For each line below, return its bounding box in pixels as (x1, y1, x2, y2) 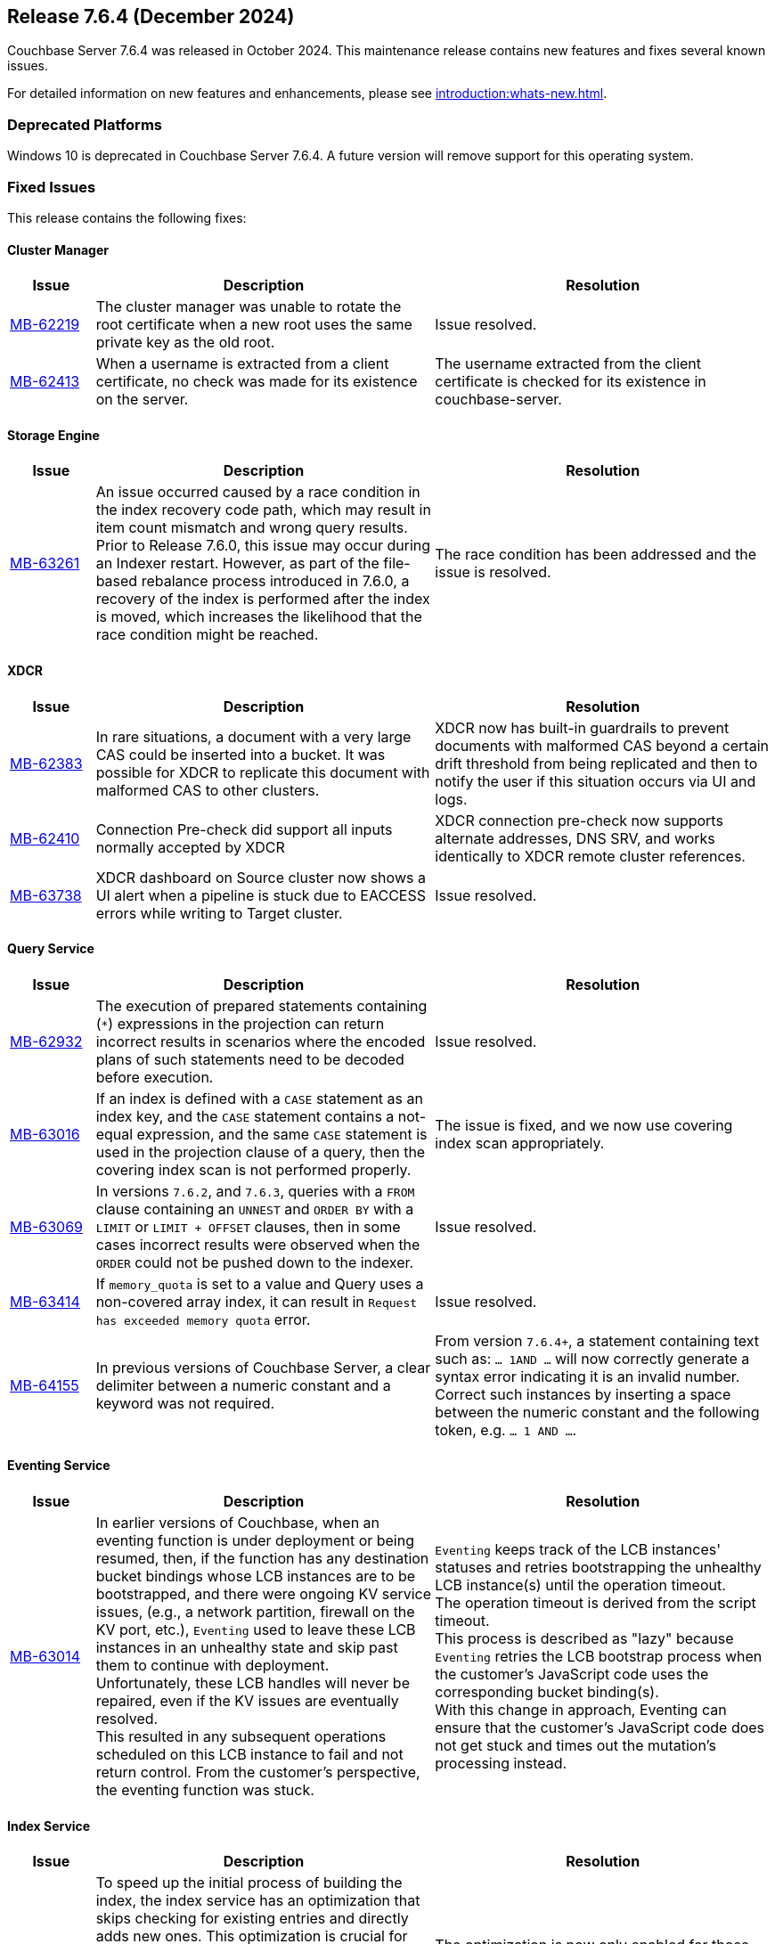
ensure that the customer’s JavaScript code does (435, 1719, 765, 1737)
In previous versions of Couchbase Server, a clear (95, 1358, 431, 1376)
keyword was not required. (95, 1393, 275, 1412)
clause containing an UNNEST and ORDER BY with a (95, 1199, 414, 1218)
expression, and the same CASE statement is (136, 1124, 428, 1143)
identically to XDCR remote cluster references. (435, 846, 746, 865)
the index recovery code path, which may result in (95, 501, 431, 519)
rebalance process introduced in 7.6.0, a (141, 572, 410, 591)
